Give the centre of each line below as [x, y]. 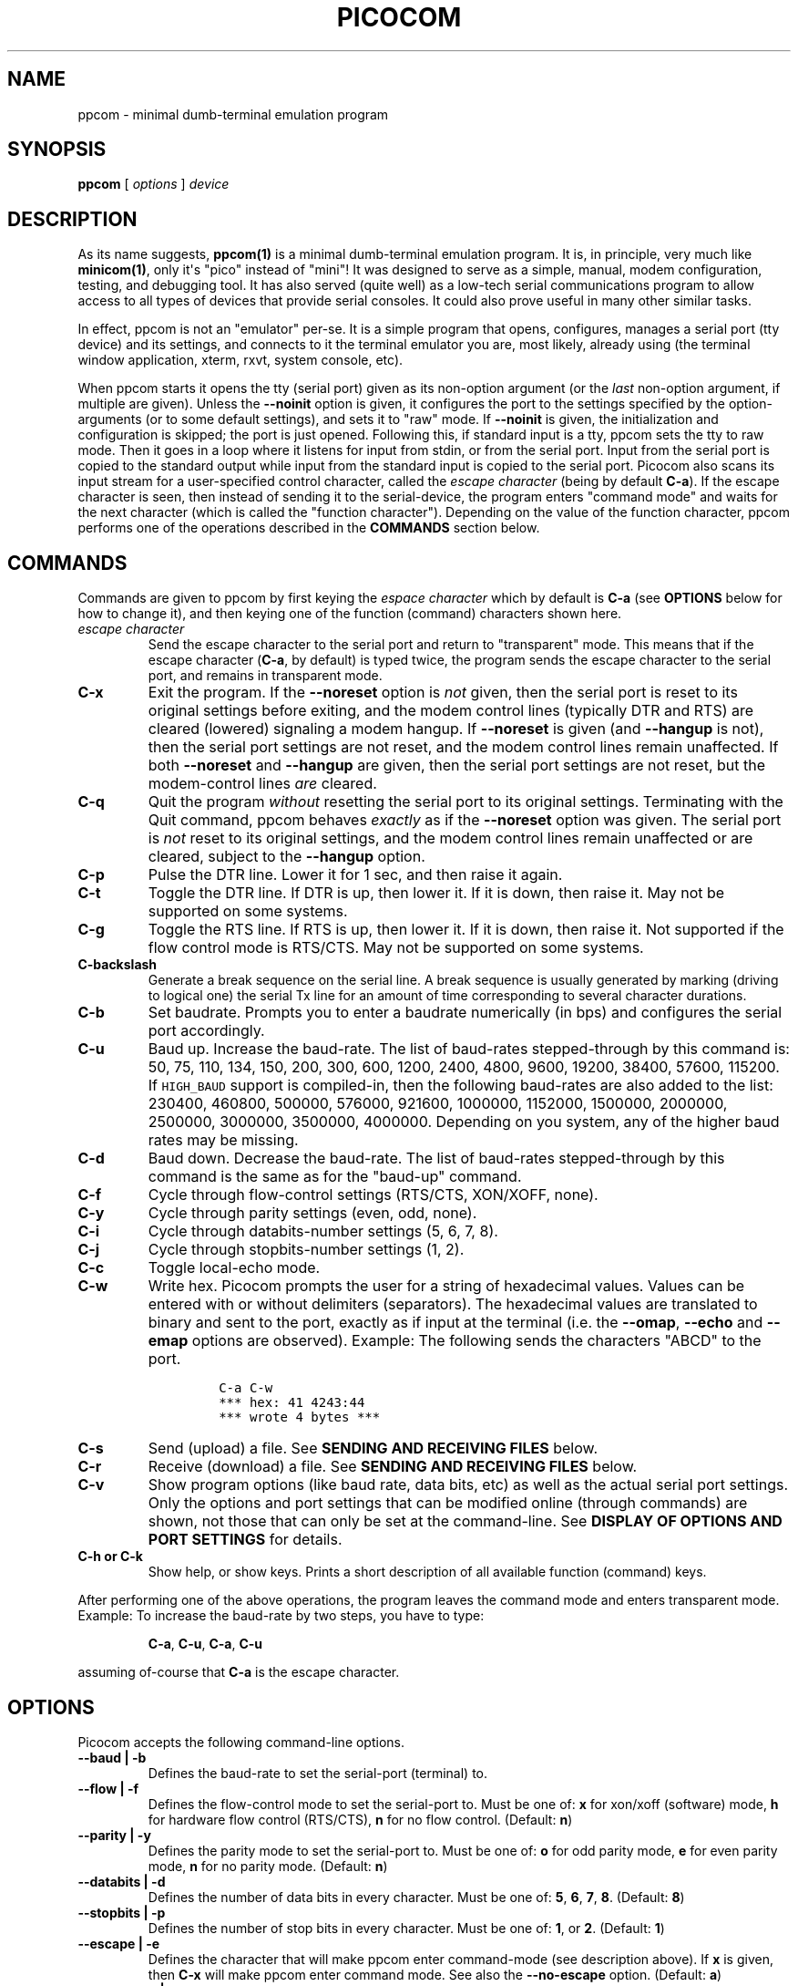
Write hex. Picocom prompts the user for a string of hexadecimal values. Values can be [446, 1286]
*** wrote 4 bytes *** [300, 1417]
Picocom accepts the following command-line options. [241, 1742]
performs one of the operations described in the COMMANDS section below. [309, 528]
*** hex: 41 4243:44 [292, 1403]
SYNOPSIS [57, 150]
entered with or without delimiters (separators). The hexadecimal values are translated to [453, 1304]
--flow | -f [108, 1788]
